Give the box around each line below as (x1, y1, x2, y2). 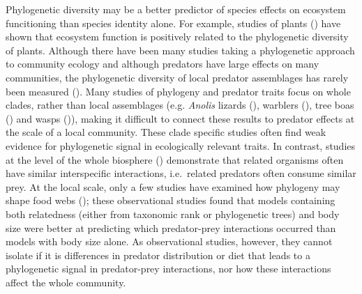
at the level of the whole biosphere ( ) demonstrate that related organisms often (6, 152, 344, 167)
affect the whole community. (6, 274, 126, 289)
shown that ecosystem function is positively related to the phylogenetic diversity (6, 29, 349, 44)
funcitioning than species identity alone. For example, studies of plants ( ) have (6, 15, 341, 30)
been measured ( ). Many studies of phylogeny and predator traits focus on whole (6, 84, 351, 98)
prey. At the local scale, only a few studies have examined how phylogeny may (6, 179, 340, 194)
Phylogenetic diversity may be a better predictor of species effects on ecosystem (6, 2, 346, 16)
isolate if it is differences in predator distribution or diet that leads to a (6, 247, 310, 262)
